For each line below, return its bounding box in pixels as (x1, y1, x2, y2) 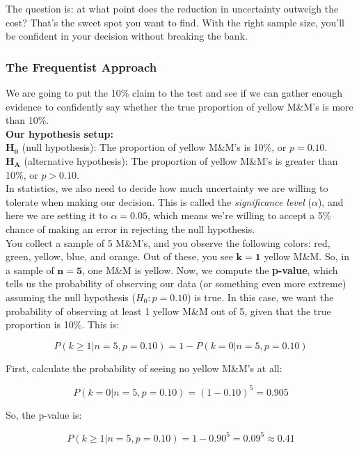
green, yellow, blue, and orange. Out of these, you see (6, 249, 233, 264)
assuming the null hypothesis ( (6, 289, 136, 304)
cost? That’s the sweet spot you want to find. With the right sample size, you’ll (6, 15, 344, 29)
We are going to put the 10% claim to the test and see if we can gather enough (6, 86, 342, 99)
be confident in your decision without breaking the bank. (6, 29, 248, 43)
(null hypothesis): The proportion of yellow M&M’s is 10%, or (22, 140, 287, 154)
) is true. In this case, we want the (187, 289, 334, 304)
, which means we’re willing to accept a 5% (147, 208, 331, 223)
